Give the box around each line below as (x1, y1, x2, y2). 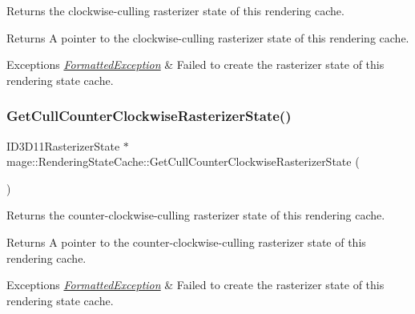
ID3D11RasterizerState (6, 137, 120, 154)
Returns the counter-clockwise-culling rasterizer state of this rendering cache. (6, 207, 385, 223)
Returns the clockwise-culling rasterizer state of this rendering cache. (6, 2, 344, 18)
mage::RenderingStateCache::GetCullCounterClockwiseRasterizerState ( (6, 153, 360, 170)
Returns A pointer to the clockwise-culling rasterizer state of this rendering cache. (6, 29, 409, 46)
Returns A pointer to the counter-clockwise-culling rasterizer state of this (6, 233, 366, 250)
